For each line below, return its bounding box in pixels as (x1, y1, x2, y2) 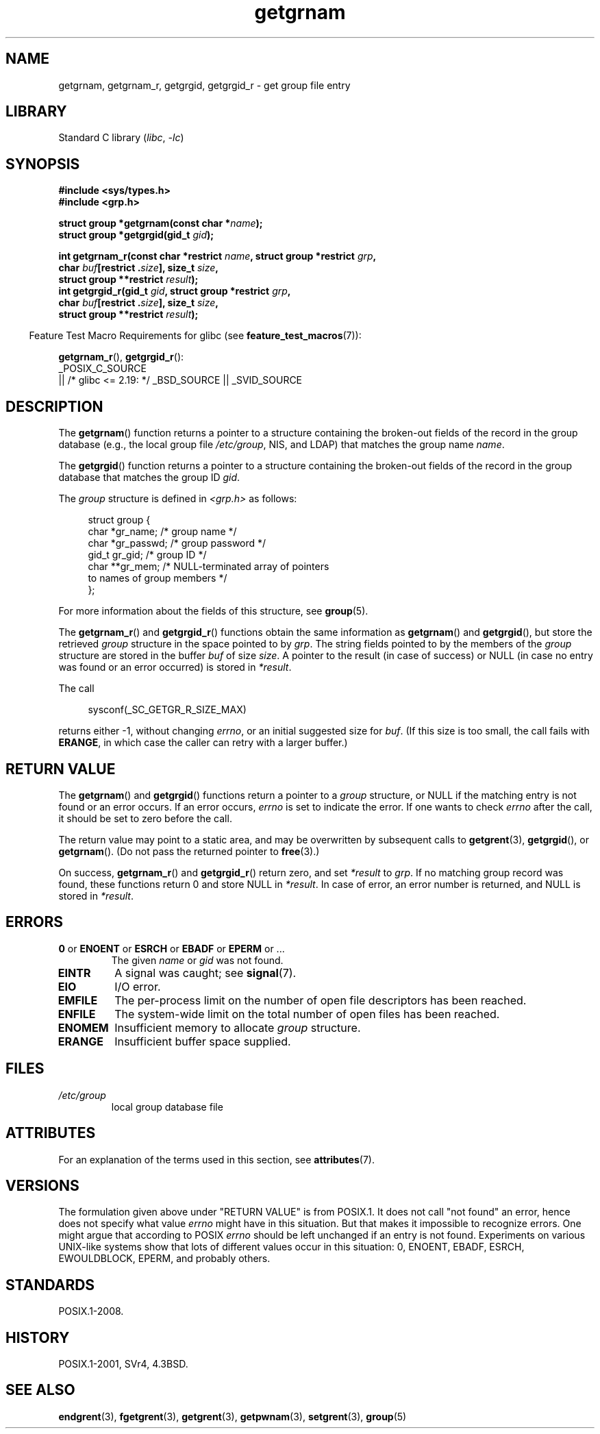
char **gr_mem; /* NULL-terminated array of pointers (88, 560, 329, 573)
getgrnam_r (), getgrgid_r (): (58, 351, 184, 363)
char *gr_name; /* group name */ (88, 526, 237, 538)
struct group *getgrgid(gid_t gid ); (58, 229, 214, 241)
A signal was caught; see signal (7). (114, 965, 297, 980)
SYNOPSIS (5, 155, 80, 173)
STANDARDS (5, 1276, 95, 1294)
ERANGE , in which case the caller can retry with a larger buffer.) (58, 737, 348, 749)
